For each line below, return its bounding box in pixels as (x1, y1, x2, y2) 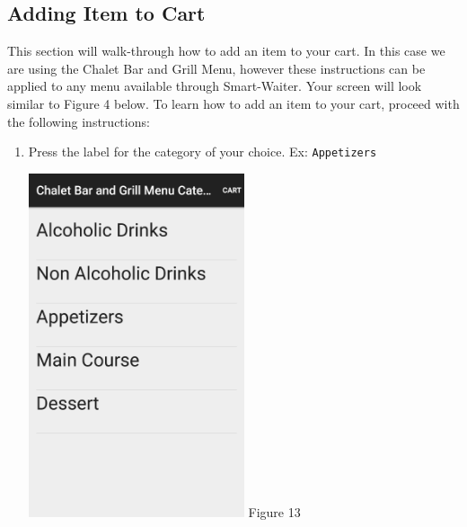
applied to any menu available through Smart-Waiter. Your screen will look (7, 76, 422, 95)
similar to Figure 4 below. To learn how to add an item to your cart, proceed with (7, 94, 460, 112)
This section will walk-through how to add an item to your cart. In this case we (7, 41, 445, 60)
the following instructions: (7, 112, 150, 130)
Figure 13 (248, 502, 301, 521)
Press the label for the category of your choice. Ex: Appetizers (28, 142, 377, 161)
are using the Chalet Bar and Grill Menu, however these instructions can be (7, 58, 426, 77)
